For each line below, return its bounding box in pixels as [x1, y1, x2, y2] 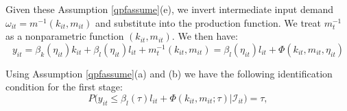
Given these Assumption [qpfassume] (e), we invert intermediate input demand [5, 2, 334, 16]
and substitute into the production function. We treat [95, 15, 322, 29]
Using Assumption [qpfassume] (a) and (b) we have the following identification [5, 66, 333, 80]
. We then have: [171, 29, 238, 43]
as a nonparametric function [5, 29, 124, 43]
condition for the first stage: [5, 79, 123, 94]
